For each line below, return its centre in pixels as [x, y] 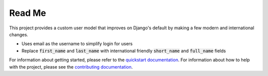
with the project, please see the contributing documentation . [71, 67]
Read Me [28, 13]
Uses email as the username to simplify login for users [77, 44]
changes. [19, 34]
